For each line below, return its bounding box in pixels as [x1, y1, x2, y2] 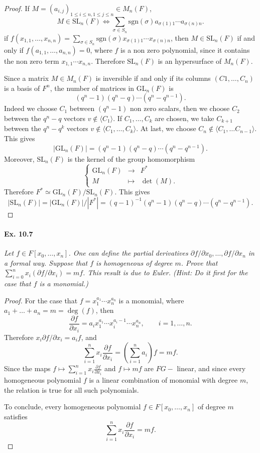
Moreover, [4, 153, 35, 164]
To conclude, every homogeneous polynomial [4, 401, 141, 412]
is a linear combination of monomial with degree [89, 375, 238, 385]
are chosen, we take [155, 112, 214, 123]
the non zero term [4, 55, 59, 66]
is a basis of [4, 82, 40, 93]
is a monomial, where [118, 295, 184, 305]
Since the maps [4, 363, 51, 374]
